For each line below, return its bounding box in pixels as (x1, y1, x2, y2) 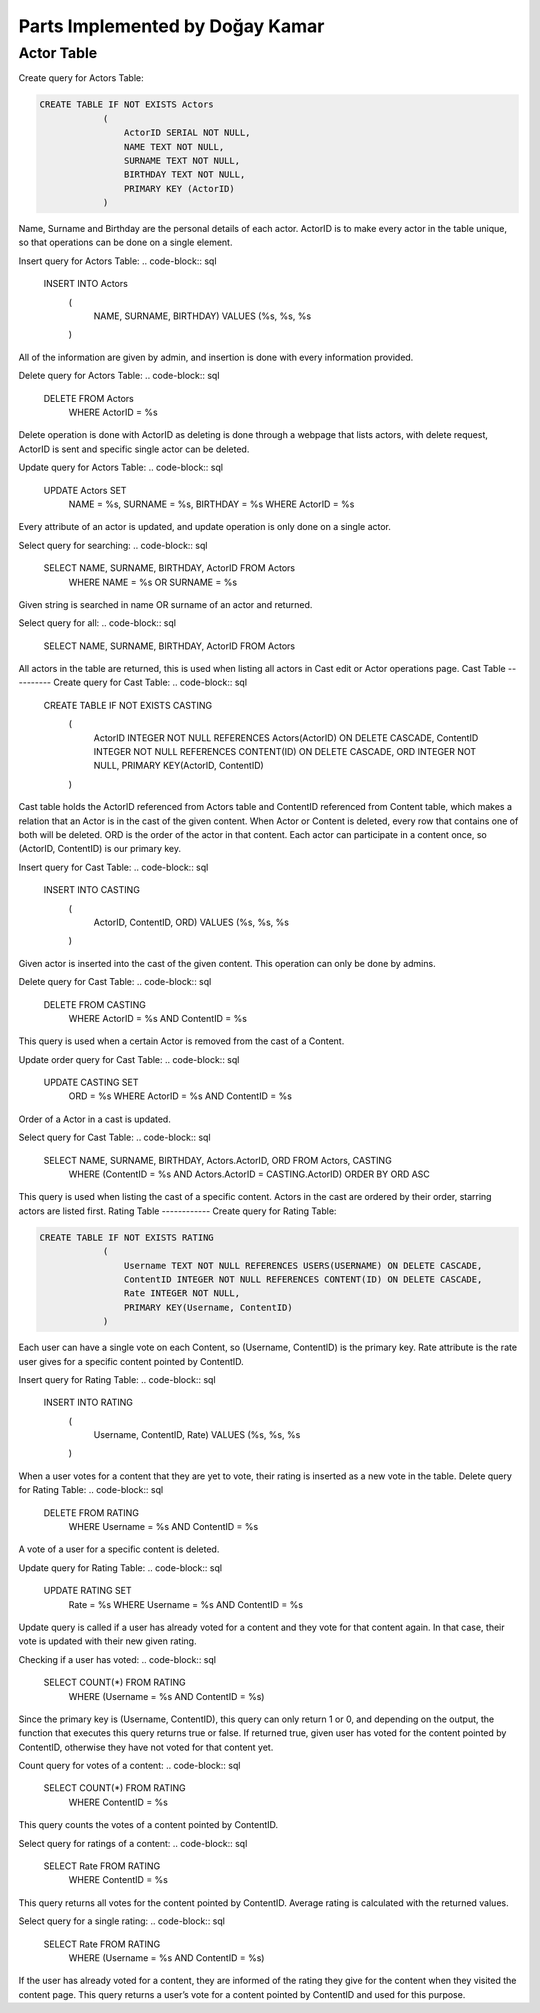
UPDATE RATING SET (43, 1585, 132, 1597)
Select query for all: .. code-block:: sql (18, 617, 177, 629)
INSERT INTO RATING (43, 1396, 134, 1409)
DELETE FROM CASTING (43, 998, 147, 1010)
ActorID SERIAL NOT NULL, (123, 127, 251, 139)
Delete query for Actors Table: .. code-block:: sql (18, 370, 220, 382)
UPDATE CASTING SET (43, 1076, 139, 1089)
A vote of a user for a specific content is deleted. (18, 1543, 220, 1555)
